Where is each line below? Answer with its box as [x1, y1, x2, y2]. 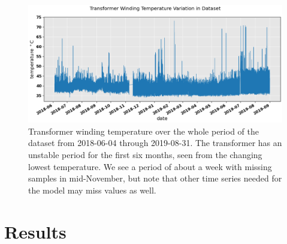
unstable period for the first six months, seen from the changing [28, 148, 262, 161]
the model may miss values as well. [28, 183, 156, 196]
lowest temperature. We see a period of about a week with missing [28, 160, 272, 172]
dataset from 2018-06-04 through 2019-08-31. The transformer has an [28, 136, 282, 149]
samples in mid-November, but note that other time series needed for [28, 172, 282, 185]
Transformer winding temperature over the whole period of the [28, 124, 259, 137]
